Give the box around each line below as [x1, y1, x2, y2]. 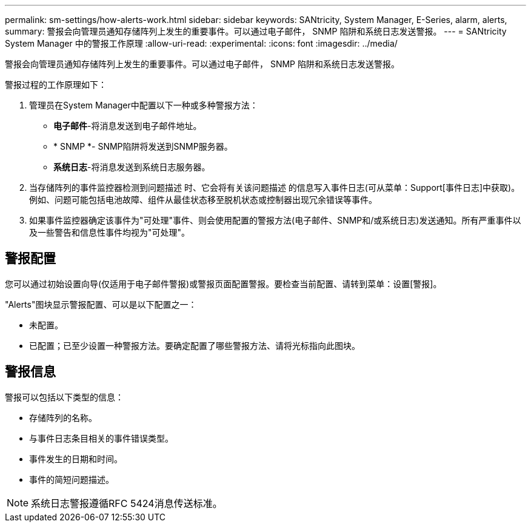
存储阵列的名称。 [29, 412, 97, 423]
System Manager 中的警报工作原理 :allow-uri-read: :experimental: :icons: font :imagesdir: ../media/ [5, 38, 398, 48]
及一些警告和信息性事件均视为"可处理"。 [29, 227, 190, 237]
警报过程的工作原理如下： [5, 79, 107, 90]
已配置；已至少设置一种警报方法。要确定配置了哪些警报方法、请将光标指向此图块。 [29, 340, 360, 351]
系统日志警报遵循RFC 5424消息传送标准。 [31, 497, 222, 509]
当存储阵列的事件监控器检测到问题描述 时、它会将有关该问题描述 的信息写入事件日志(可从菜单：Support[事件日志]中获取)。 [29, 182, 520, 193]
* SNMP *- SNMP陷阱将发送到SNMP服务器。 [53, 141, 233, 151]
